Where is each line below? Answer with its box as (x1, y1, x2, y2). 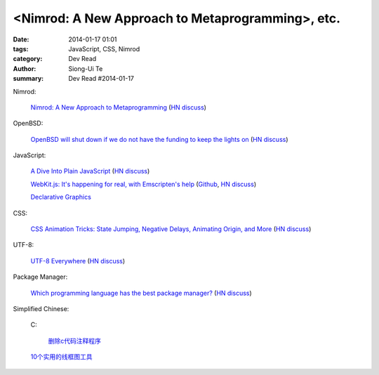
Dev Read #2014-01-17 (68, 74, 135, 83)
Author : (13, 64, 36, 73)
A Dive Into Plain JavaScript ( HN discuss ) (30, 167, 150, 176)
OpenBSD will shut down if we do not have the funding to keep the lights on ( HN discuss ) (30, 135, 288, 143)
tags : (13, 44, 29, 53)
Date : (13, 35, 29, 44)
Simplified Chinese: (13, 304, 69, 312)
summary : (13, 74, 44, 83)
